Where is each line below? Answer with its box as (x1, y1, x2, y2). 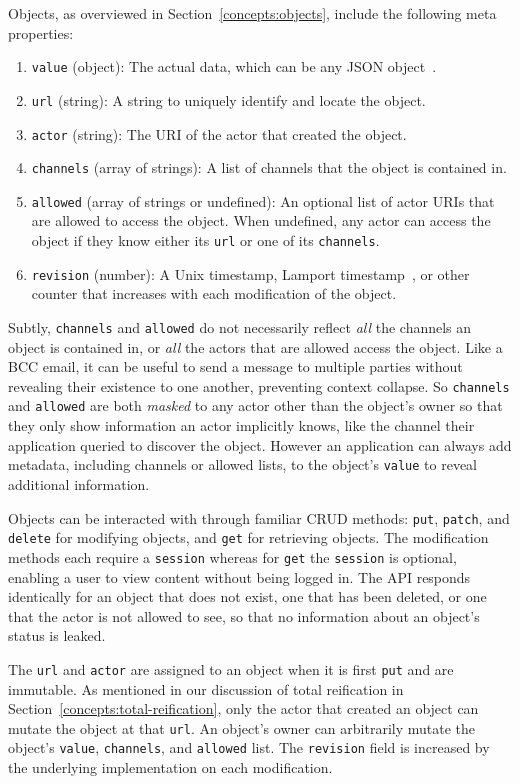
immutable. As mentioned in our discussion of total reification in (8, 678, 404, 699)
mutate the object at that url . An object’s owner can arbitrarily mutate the (8, 717, 476, 738)
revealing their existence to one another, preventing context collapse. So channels (8, 375, 510, 396)
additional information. (8, 473, 150, 494)
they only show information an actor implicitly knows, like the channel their (8, 415, 475, 436)
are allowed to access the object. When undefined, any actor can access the (31, 210, 491, 231)
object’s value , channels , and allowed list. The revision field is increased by (8, 737, 490, 758)
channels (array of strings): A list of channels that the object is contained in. (31, 157, 507, 178)
